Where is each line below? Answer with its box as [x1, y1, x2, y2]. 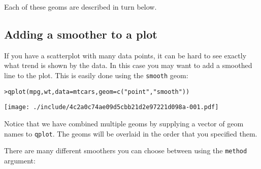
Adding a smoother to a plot [4, 26, 157, 42]
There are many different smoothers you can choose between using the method [4, 145, 247, 156]
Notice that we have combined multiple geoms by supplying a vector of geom [4, 118, 244, 128]
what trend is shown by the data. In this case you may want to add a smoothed [4, 60, 252, 71]
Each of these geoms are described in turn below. [4, 2, 157, 12]
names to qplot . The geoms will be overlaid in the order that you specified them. [4, 128, 257, 139]
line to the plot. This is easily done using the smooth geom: [4, 70, 188, 80]
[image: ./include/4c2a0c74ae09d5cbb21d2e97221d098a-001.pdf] [4, 104, 219, 111]
